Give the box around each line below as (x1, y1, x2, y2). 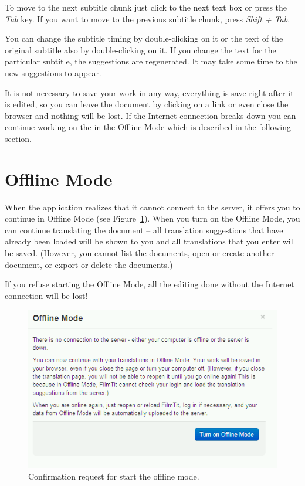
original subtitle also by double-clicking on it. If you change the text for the (5, 43, 276, 56)
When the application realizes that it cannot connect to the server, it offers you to (5, 200, 300, 213)
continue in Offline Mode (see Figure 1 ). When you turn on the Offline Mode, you (5, 212, 300, 225)
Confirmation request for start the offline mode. (28, 470, 199, 482)
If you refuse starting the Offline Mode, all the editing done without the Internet (5, 278, 294, 290)
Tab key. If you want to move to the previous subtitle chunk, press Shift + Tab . (5, 12, 290, 25)
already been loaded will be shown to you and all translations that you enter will (5, 235, 296, 247)
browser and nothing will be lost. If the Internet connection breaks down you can (5, 109, 296, 121)
